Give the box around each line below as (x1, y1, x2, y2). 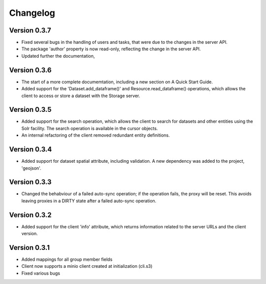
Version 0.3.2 (9, 211, 52, 219)
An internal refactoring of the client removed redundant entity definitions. (21, 132, 170, 138)
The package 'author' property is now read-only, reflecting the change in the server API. (21, 46, 201, 52)
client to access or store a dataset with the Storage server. (21, 93, 140, 99)
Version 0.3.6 (9, 66, 52, 74)
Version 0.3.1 (9, 243, 50, 251)
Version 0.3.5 (9, 106, 52, 114)
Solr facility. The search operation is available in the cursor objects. (21, 125, 158, 131)
